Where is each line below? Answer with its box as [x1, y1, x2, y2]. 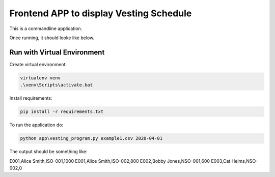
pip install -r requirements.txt [20, 109, 104, 114]
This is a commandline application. [9, 25, 82, 32]
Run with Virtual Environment [9, 48, 105, 56]
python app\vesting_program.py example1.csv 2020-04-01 [20, 135, 163, 141]
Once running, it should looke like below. [9, 35, 95, 41]
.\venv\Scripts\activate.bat [20, 82, 93, 88]
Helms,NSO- [231, 158, 258, 164]
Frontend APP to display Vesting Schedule [9, 8, 192, 19]
